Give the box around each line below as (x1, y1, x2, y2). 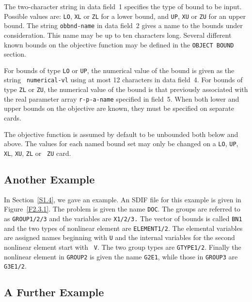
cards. (4, 112, 21, 122)
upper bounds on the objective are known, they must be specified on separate (4, 103, 234, 113)
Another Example (4, 171, 95, 186)
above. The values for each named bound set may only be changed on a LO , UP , (4, 138, 238, 149)
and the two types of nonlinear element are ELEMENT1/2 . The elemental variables (4, 223, 243, 233)
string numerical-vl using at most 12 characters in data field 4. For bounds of (4, 75, 243, 85)
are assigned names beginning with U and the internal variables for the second (4, 232, 235, 242)
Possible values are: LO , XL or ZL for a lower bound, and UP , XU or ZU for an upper (4, 11, 246, 21)
